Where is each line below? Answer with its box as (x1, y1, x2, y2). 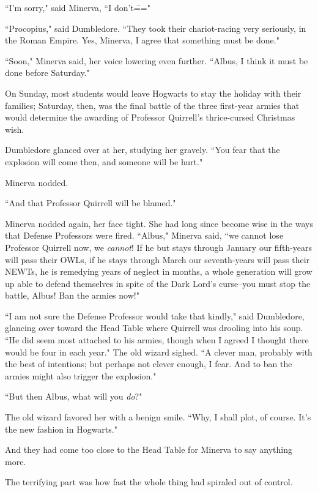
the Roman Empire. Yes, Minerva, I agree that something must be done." (5, 34, 279, 47)
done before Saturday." (5, 66, 90, 79)
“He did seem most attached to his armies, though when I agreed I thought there (5, 334, 309, 346)
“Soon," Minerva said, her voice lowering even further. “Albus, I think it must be (5, 54, 308, 67)
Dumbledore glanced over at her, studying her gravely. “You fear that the (5, 143, 280, 156)
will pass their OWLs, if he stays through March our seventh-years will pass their (5, 253, 310, 266)
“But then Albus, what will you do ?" (5, 390, 142, 403)
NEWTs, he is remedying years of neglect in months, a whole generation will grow (5, 265, 312, 278)
